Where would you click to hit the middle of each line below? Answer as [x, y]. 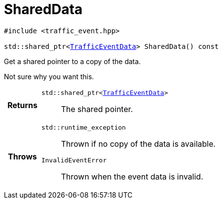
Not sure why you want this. [49, 76]
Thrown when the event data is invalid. [132, 176]
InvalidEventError [74, 160]
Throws [23, 156]
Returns [23, 105]
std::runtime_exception [84, 127]
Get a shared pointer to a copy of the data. [73, 61]
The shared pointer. [97, 109]
